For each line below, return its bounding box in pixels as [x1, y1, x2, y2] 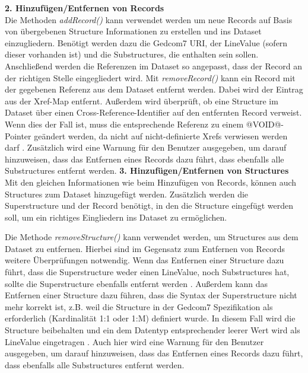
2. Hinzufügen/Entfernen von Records [5, 2, 164, 14]
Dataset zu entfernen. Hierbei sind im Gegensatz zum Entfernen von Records [5, 242, 285, 254]
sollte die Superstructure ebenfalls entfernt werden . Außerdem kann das [5, 277, 268, 289]
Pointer [5, 129, 31, 142]
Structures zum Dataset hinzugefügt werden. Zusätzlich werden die [5, 187, 249, 200]
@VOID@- [246, 117, 284, 130]
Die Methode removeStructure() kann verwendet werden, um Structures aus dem [5, 231, 299, 243]
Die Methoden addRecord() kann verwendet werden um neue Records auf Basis [5, 13, 293, 25]
